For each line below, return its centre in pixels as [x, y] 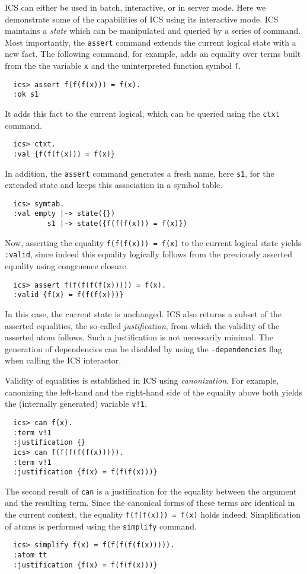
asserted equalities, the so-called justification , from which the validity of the [142, 325]
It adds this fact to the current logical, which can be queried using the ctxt [142, 113]
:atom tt [30, 555]
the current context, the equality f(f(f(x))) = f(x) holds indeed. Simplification [153, 514]
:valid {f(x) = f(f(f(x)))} [68, 295]
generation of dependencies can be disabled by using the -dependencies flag [143, 348]
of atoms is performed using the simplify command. [101, 526]
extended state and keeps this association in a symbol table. [114, 185]
